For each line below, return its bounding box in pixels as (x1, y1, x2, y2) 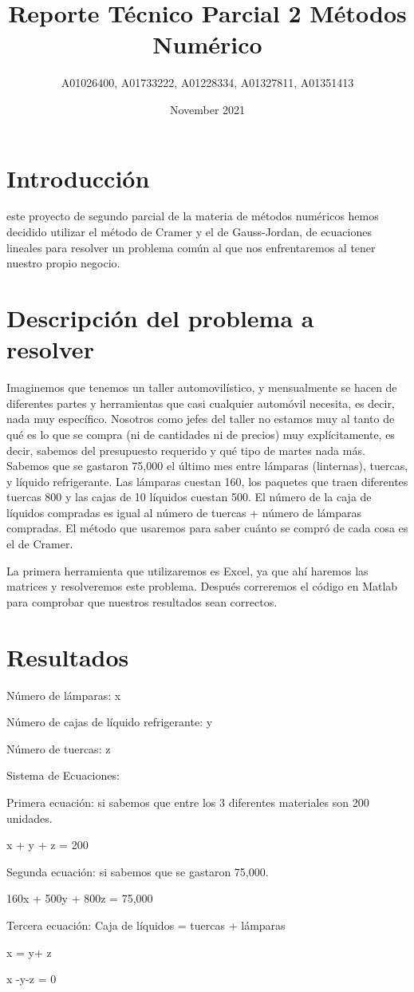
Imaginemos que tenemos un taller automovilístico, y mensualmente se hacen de (6, 379, 397, 396)
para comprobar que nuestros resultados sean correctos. (6, 593, 278, 610)
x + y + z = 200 (6, 836, 89, 853)
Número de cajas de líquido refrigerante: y (6, 713, 213, 730)
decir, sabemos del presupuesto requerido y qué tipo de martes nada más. (6, 441, 365, 458)
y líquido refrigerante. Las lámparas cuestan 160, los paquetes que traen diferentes (6, 472, 408, 489)
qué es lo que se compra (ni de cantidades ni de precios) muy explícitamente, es (6, 425, 395, 442)
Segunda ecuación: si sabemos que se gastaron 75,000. (6, 863, 269, 879)
